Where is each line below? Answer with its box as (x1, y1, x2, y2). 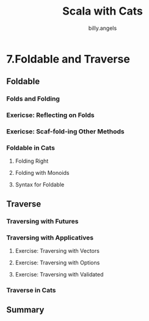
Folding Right (15, 157, 49, 165)
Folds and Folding (6, 94, 60, 103)
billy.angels (88, 24, 117, 32)
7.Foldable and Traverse (6, 52, 130, 66)
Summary (6, 305, 45, 315)
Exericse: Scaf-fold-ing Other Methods (6, 127, 125, 136)
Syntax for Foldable (15, 181, 65, 188)
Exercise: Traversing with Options (15, 259, 100, 266)
